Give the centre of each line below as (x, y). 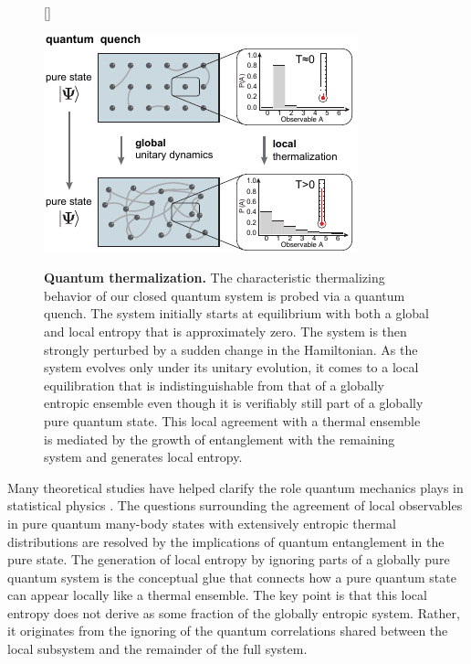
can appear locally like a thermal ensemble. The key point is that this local (217, 595)
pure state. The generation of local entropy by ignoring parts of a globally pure (229, 559)
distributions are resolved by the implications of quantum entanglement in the (226, 541)
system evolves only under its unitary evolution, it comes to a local (231, 367)
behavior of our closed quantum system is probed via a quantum (225, 295)
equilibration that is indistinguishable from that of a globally (214, 385)
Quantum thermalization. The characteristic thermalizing (215, 278)
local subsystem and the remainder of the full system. (157, 649)
